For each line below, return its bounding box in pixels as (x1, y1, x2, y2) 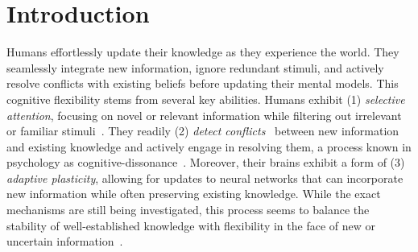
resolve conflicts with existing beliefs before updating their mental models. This (6, 75, 399, 92)
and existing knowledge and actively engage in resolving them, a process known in (6, 138, 412, 155)
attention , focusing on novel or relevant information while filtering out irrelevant (6, 106, 402, 123)
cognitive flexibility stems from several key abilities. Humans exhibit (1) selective (6, 90, 405, 107)
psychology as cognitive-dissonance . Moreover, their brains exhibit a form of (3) (6, 154, 405, 171)
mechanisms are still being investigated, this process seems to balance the (6, 201, 370, 218)
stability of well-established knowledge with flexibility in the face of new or (6, 217, 375, 233)
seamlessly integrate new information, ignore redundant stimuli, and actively (6, 59, 384, 76)
